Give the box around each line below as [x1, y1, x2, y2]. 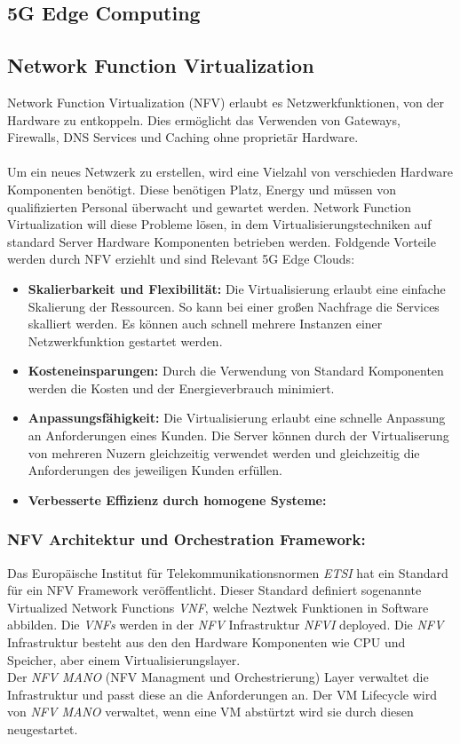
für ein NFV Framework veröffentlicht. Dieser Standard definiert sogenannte [7, 581, 422, 599]
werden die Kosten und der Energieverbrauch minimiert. [28, 378, 335, 397]
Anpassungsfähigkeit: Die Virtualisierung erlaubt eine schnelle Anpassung [28, 408, 446, 427]
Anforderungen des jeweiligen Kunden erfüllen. [28, 461, 282, 479]
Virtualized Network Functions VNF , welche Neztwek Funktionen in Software [7, 598, 429, 616]
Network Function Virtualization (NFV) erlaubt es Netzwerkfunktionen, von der [7, 92, 444, 111]
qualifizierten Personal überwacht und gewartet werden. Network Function [7, 197, 411, 216]
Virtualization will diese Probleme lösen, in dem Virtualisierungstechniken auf [7, 215, 432, 233]
